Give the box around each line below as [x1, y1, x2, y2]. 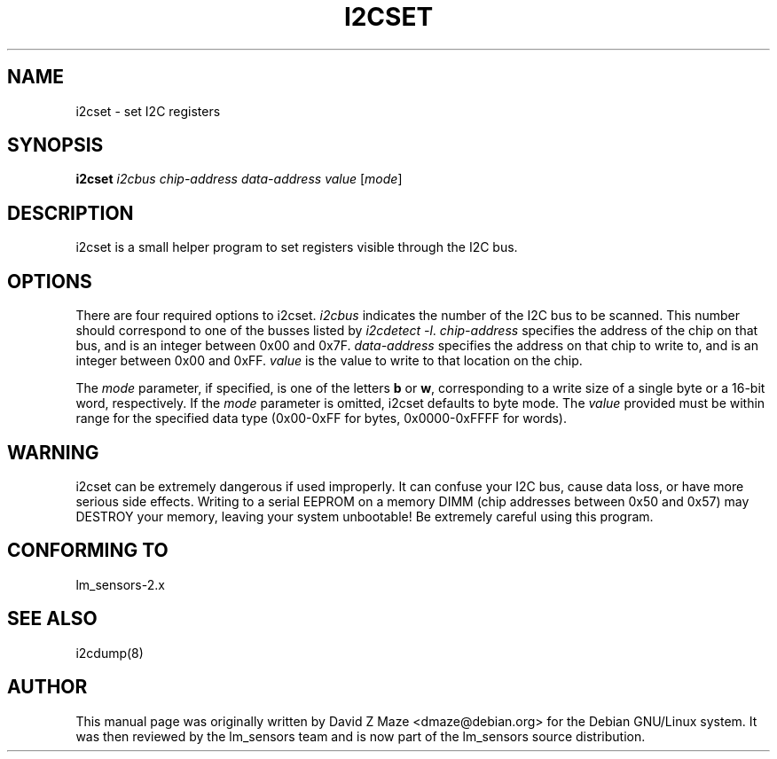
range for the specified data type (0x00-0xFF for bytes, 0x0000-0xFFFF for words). [75, 411, 568, 426]
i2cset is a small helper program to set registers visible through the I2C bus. [75, 239, 518, 255]
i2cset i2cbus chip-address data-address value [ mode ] [75, 171, 403, 187]
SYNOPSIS [7, 134, 104, 157]
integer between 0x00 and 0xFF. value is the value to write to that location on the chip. [75, 353, 583, 369]
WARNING [7, 441, 99, 464]
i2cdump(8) [75, 645, 144, 661]
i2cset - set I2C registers [75, 103, 221, 119]
